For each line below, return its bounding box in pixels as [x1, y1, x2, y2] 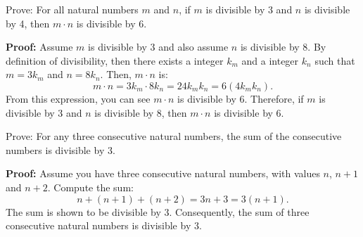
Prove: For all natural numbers [6, 2, 139, 16]
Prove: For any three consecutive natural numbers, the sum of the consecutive [6, 129, 342, 143]
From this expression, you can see [6, 91, 151, 105]
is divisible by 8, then [94, 105, 187, 120]
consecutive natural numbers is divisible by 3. [6, 218, 202, 233]
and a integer [241, 53, 299, 68]
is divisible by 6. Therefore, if [177, 91, 304, 105]
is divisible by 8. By [240, 39, 326, 54]
